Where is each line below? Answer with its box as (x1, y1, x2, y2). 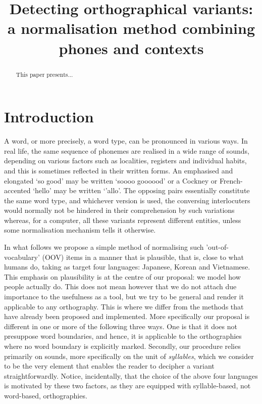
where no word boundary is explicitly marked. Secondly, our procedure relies (4, 341, 241, 351)
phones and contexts (59, 37, 204, 58)
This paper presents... (16, 70, 73, 78)
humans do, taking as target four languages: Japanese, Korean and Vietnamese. (4, 261, 250, 272)
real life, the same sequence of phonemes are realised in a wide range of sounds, (4, 145, 249, 156)
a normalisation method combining (7, 18, 255, 38)
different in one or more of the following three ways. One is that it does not (4, 321, 237, 331)
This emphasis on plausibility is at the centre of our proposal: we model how (4, 271, 241, 282)
